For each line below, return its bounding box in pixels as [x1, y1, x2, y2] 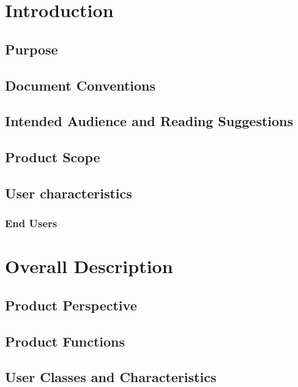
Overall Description [5, 254, 173, 279]
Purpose [5, 39, 58, 58]
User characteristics [5, 183, 132, 202]
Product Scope [5, 148, 100, 167]
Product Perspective [5, 295, 137, 314]
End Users [5, 216, 58, 231]
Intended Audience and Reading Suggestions [5, 111, 294, 130]
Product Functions [5, 331, 125, 350]
